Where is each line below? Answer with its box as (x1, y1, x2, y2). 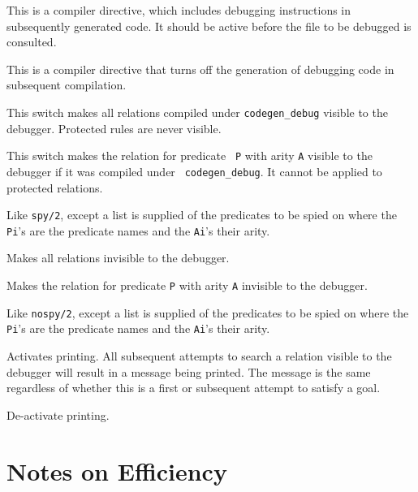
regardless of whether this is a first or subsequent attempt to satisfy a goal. (6, 379, 381, 396)
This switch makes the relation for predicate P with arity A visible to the (6, 147, 373, 164)
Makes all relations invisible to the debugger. (6, 249, 230, 266)
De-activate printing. (6, 406, 110, 423)
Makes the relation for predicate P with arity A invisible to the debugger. (6, 277, 368, 294)
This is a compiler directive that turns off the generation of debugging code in (6, 60, 394, 77)
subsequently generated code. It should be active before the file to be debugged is (6, 17, 412, 34)
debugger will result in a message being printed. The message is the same (6, 363, 371, 380)
